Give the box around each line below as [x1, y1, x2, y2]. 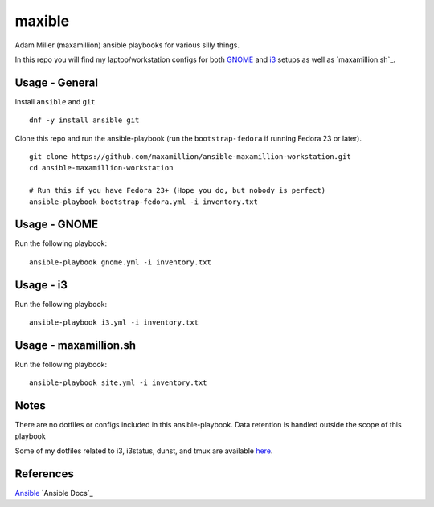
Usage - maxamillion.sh [14, 338, 137, 352]
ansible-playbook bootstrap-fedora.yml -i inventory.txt [29, 197, 259, 206]
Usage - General [14, 76, 98, 89]
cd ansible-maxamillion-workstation [29, 163, 174, 173]
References [14, 467, 74, 480]
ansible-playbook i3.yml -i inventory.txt [29, 318, 199, 327]
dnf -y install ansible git [29, 116, 140, 125]
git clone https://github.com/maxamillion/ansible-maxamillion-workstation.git [29, 153, 351, 162]
